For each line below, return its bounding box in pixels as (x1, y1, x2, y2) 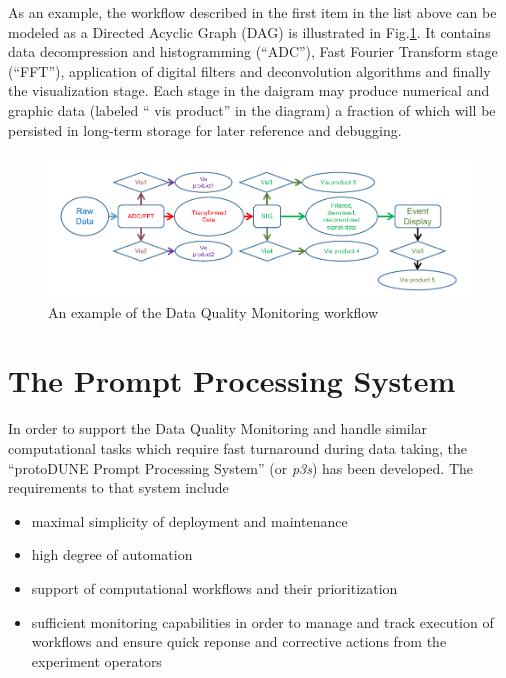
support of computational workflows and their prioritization (31, 577, 398, 598)
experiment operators (31, 650, 162, 671)
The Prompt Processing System (8, 360, 456, 401)
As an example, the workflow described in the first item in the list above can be (8, 2, 497, 22)
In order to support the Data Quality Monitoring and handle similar (8, 418, 428, 439)
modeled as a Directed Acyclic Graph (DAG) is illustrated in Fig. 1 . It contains (8, 21, 491, 42)
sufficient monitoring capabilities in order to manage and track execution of (31, 611, 494, 632)
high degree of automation (31, 544, 193, 565)
